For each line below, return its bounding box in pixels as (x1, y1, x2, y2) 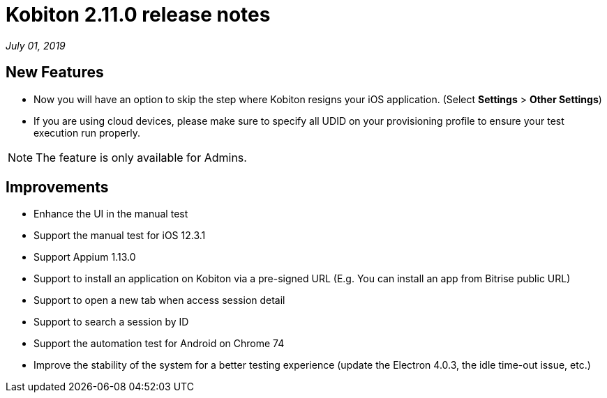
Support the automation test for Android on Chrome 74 (33, 337, 285, 350)
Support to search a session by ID (33, 316, 189, 328)
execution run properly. (33, 126, 140, 139)
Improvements (6, 178, 109, 197)
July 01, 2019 (6, 39, 66, 52)
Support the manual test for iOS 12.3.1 (33, 229, 206, 242)
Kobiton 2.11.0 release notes (6, 3, 271, 26)
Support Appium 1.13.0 (33, 251, 136, 263)
